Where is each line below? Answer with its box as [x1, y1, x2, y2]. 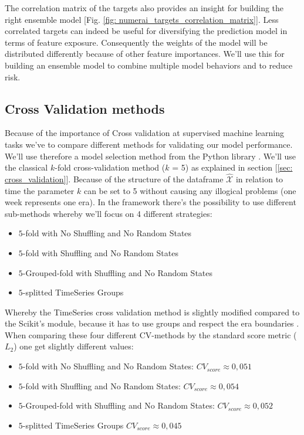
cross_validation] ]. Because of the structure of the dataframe [5, 172, 224, 185]
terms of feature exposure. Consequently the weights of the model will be [5, 36, 268, 48]
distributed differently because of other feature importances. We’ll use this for [5, 47, 285, 60]
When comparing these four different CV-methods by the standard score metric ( [5, 328, 297, 341]
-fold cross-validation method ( [55, 161, 165, 174]
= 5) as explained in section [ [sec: [172, 161, 293, 174]
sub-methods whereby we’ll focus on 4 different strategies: [5, 207, 212, 219]
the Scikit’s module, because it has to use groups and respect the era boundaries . [5, 317, 299, 329]
